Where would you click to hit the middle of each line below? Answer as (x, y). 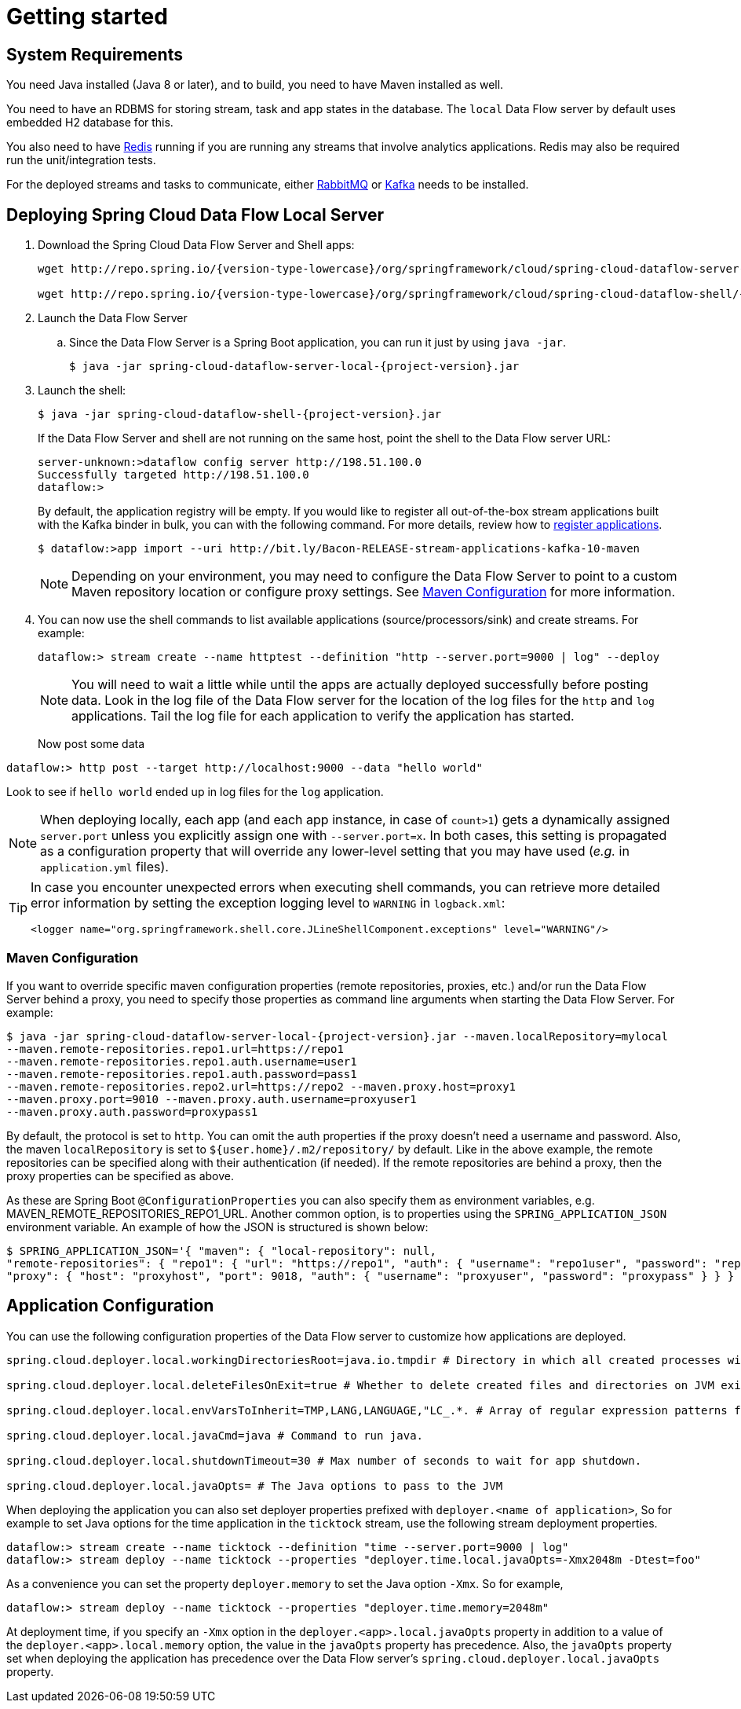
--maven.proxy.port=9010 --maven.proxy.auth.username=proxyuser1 (212, 1099)
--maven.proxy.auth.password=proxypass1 (132, 1111)
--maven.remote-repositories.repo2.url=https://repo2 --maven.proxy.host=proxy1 (261, 1086)
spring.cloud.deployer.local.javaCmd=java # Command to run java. (215, 1435)
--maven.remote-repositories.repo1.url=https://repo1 (175, 1049)
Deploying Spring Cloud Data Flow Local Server (195, 215)
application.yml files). (104, 867)
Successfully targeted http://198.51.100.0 (173, 475)
